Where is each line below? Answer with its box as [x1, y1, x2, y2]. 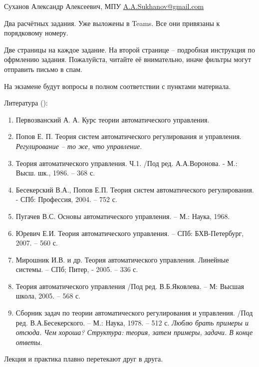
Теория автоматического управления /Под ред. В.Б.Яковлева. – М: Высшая [15, 280, 245, 291]
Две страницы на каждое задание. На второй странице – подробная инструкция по [4, 44, 255, 54]
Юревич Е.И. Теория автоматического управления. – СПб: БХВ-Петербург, [15, 227, 244, 238]
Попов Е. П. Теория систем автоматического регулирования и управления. [15, 131, 242, 141]
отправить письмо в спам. [4, 63, 82, 74]
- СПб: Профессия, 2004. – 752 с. [15, 194, 117, 204]
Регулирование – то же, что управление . [15, 140, 142, 151]
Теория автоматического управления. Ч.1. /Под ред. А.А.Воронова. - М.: [15, 157, 238, 168]
